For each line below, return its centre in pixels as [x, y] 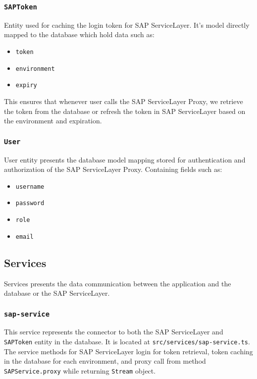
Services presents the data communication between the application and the [118, 283]
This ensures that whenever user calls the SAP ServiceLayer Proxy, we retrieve [124, 101]
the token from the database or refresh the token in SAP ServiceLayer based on [125, 111]
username [30, 187]
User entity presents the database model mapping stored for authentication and [125, 159]
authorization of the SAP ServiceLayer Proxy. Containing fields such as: [113, 169]
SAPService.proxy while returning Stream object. [80, 370]
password [30, 203]
